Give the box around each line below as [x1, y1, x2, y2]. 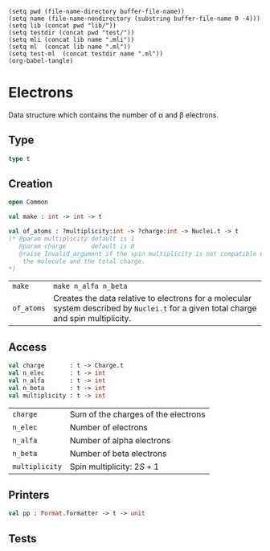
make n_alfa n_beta [53, 282, 128, 291]
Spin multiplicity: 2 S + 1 [69, 461, 159, 472]
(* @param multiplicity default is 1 [8, 235, 135, 243]
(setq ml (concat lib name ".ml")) [8, 43, 131, 51]
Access [8, 340, 47, 354]
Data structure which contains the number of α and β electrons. [8, 109, 219, 120]
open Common [8, 198, 48, 207]
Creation [8, 177, 53, 191]
